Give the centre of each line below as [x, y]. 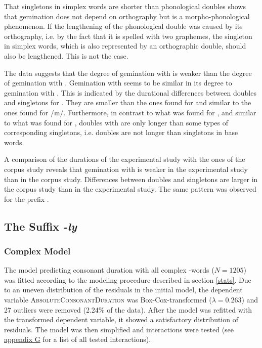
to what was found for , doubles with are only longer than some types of [116, 122]
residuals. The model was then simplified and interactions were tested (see [119, 329]
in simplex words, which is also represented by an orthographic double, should [125, 46]
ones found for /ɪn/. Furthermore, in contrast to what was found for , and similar [130, 112]
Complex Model [37, 251]
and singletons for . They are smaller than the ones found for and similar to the [128, 102]
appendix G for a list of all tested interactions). [78, 339]
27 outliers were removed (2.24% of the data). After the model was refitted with [128, 309]
